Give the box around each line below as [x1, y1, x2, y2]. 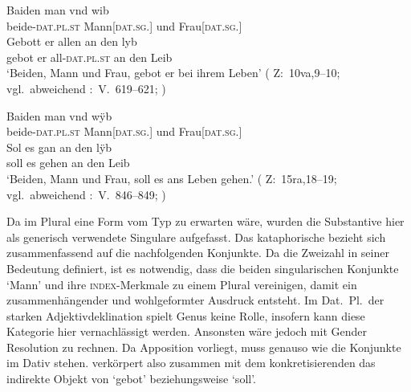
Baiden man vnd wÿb [6, 107, 112, 124]
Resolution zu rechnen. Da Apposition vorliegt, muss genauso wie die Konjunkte [6, 338, 401, 355]
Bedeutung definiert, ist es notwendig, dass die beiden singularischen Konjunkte [6, 259, 399, 276]
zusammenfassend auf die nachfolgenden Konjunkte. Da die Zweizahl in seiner [6, 244, 389, 261]
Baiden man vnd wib [6, 2, 109, 18]
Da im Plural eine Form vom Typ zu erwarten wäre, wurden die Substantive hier [6, 213, 405, 230]
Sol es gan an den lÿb [6, 138, 112, 155]
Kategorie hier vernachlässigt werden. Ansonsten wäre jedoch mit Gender [6, 323, 368, 340]
